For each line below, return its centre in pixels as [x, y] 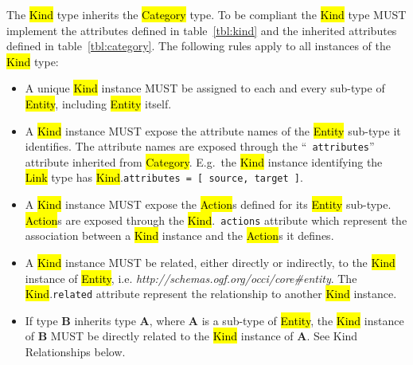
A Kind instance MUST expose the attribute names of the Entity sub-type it [213, 130]
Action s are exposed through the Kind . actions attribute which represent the [216, 220]
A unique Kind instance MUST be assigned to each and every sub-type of [205, 88]
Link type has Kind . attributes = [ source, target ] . [164, 177]
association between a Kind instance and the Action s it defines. [179, 235]
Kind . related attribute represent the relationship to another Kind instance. [211, 294]
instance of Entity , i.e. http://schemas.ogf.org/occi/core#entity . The [191, 278]
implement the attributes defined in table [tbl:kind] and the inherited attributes [202, 30]
